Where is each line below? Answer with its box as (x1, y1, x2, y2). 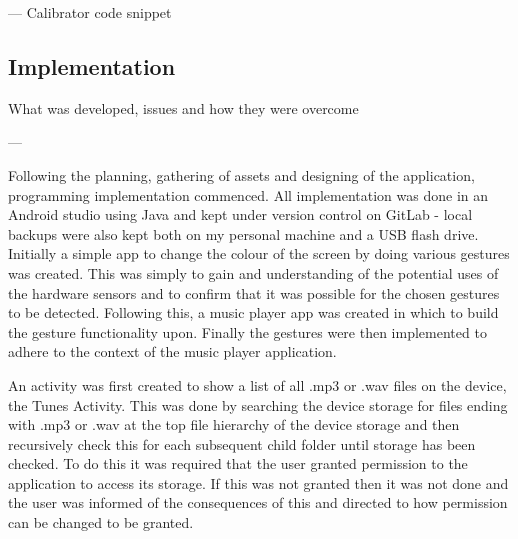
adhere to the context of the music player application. (8, 341, 337, 362)
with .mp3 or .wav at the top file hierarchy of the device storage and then (8, 414, 460, 435)
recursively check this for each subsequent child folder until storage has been (8, 433, 476, 454)
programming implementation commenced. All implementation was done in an (8, 184, 489, 205)
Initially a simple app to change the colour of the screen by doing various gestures (8, 243, 510, 264)
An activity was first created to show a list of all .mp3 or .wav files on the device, (8, 374, 507, 395)
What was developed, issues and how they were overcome (8, 97, 359, 118)
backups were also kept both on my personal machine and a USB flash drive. (8, 223, 479, 244)
